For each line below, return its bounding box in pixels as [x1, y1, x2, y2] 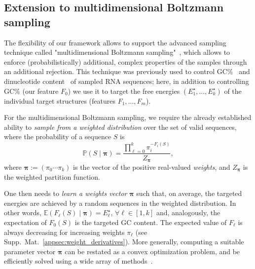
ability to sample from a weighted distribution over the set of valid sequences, [4, 121, 237, 132]
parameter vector [4, 246, 56, 256]
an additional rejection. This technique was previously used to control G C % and [4, 66, 250, 77]
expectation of [4, 217, 47, 227]
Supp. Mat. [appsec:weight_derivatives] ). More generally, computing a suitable [4, 236, 244, 247]
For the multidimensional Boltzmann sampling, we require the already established [4, 112, 252, 122]
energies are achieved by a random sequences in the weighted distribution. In [4, 197, 236, 208]
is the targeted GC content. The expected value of [74, 217, 227, 227]
